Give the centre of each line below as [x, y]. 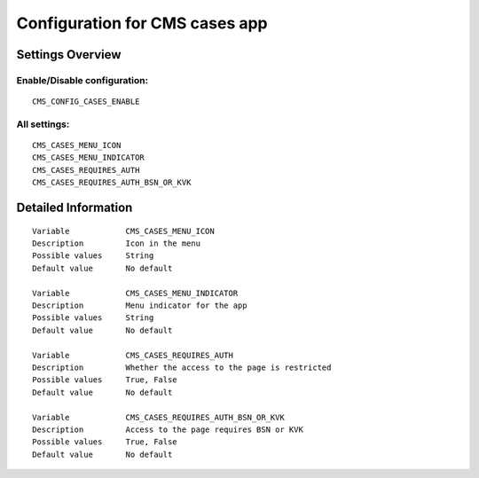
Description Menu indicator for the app [140, 306]
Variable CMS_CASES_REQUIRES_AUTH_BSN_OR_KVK [159, 417]
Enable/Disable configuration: [82, 80]
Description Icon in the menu [117, 243]
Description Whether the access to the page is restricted [182, 367]
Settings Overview [69, 55]
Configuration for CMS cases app [142, 23]
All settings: [43, 124]
